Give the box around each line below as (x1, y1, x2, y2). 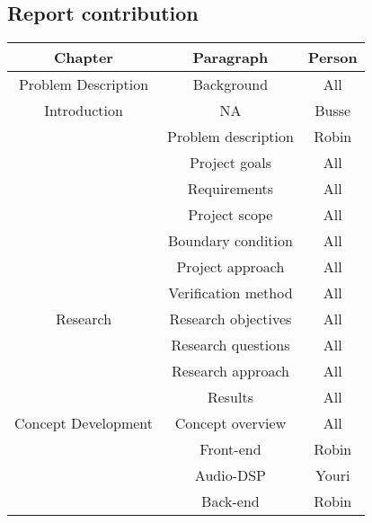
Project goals (189, 152, 271, 173)
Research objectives (169, 308, 292, 330)
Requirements (187, 178, 274, 199)
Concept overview (174, 412, 287, 434)
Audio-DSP (194, 465, 266, 486)
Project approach (176, 256, 285, 278)
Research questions (171, 334, 290, 356)
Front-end (199, 439, 261, 460)
